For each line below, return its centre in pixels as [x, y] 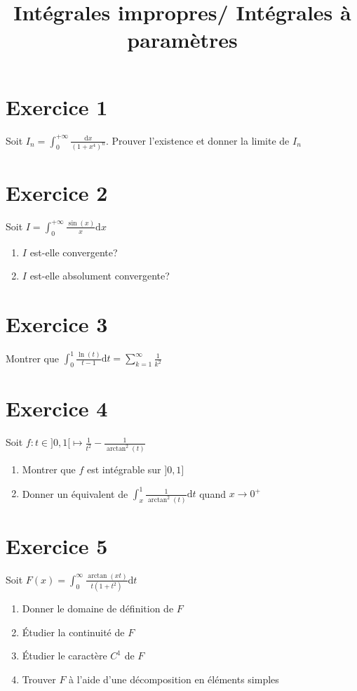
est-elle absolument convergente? [100, 276]
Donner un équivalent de [75, 493]
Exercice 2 [57, 192]
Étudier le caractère [65, 656]
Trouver [39, 679]
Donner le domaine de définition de [98, 608]
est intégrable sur [124, 469]
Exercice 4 [57, 408]
